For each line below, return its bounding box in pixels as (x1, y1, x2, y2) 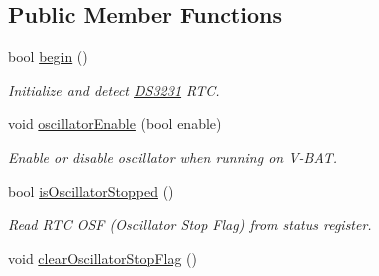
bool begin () (8, 46, 88, 67)
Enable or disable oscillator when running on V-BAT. (8, 146, 338, 167)
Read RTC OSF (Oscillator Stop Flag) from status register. (8, 214, 372, 235)
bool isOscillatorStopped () (8, 180, 174, 201)
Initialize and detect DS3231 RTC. (8, 79, 220, 100)
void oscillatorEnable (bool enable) (8, 113, 222, 134)
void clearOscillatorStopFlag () (8, 247, 197, 268)
